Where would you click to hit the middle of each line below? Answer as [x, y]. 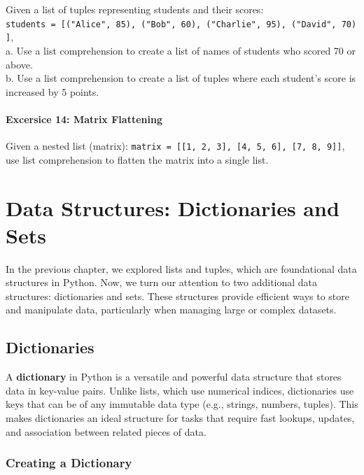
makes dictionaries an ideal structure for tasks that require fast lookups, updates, [180, 418]
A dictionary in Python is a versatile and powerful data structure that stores [174, 377]
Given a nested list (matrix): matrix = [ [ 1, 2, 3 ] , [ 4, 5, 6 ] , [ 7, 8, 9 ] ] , [175, 146]
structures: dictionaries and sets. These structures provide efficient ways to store [177, 296]
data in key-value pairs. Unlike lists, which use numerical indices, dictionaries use [180, 390]
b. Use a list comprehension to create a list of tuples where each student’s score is [181, 78]
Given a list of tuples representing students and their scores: [135, 9]
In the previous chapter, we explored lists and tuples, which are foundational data [181, 268]
